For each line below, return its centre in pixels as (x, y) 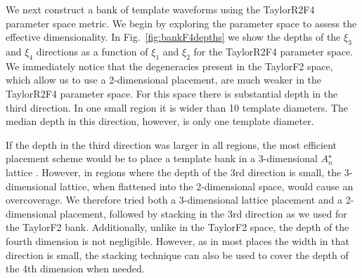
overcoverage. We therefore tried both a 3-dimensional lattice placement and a (174, 200)
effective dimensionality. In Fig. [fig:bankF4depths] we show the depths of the (173, 37)
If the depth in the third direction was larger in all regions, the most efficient (171, 144)
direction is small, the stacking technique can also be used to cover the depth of (177, 254)
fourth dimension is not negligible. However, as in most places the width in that (177, 240)
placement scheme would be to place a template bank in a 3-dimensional (162, 158)
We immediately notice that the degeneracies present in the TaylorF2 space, (169, 66)
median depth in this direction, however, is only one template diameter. (160, 121)
